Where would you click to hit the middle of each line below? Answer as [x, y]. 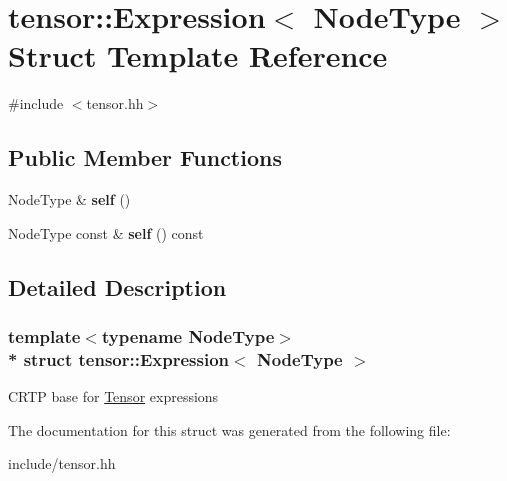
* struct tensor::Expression [119, 358]
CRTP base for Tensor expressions [113, 396]
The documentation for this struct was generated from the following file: [229, 429]
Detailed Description [117, 286]
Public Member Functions [145, 157]
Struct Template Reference [198, 55]
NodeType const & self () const [106, 232]
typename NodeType [188, 336]
